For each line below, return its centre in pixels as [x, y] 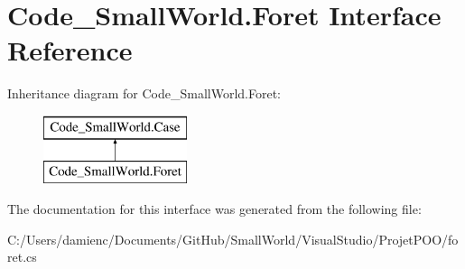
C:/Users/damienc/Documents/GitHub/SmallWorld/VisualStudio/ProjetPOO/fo [233, 239]
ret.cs [22, 257]
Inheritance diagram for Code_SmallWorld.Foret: [144, 93]
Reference [70, 50]
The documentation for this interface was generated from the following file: [214, 209]
